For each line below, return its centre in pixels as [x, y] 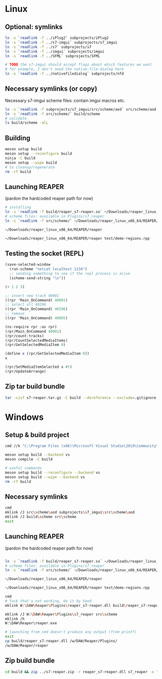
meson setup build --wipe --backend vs [45, 477]
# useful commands [23, 468]
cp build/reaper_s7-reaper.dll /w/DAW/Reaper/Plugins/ [61, 641]
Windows [24, 417]
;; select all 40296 [26, 305]
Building [18, 138]
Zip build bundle [30, 661]
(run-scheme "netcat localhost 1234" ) [48, 269]
